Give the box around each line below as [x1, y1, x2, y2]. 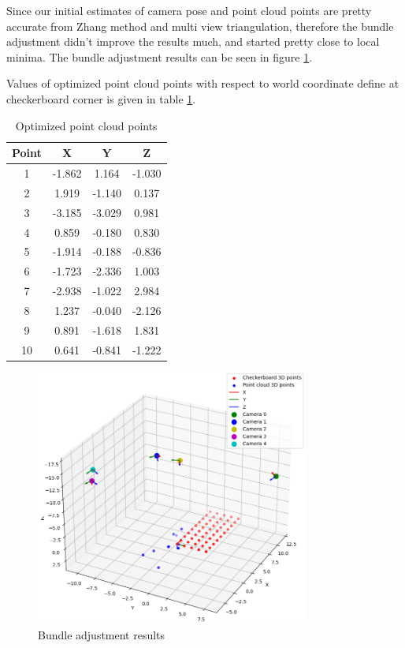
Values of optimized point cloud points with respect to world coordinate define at [6, 75, 399, 92]
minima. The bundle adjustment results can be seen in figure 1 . [6, 48, 313, 65]
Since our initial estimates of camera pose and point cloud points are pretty [6, 2, 372, 18]
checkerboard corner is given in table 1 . [6, 90, 196, 107]
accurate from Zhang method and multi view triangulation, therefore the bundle [6, 17, 394, 34]
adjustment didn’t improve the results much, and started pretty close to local [6, 33, 380, 50]
